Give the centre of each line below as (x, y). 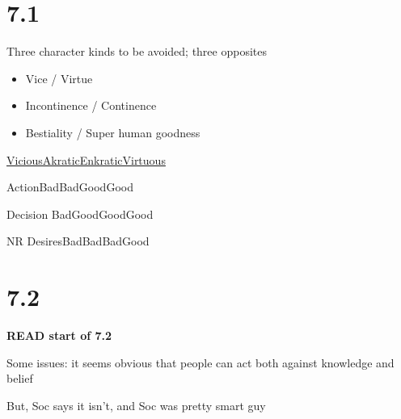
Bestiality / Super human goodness (113, 132)
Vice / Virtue (59, 78)
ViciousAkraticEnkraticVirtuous (86, 159)
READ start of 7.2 (59, 335)
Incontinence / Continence (91, 105)
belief (20, 378)
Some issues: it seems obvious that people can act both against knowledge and (200, 362)
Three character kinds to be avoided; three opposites (137, 51)
